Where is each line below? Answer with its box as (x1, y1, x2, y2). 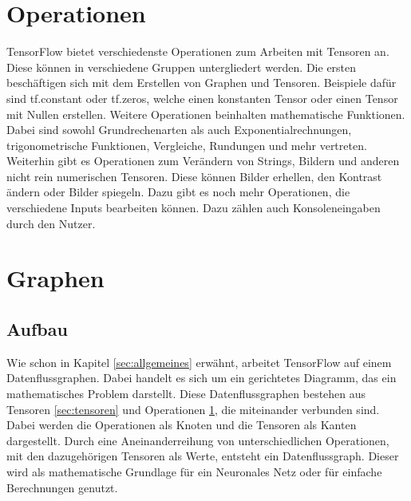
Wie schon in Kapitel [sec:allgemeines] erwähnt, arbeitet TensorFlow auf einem (6, 353, 392, 370)
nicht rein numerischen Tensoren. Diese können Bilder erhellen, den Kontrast (6, 168, 382, 184)
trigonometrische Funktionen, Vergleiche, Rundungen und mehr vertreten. (6, 136, 367, 153)
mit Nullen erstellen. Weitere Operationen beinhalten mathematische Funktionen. (6, 105, 405, 122)
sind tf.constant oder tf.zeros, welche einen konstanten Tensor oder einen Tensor (6, 89, 398, 106)
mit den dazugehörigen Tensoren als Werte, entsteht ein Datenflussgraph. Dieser (6, 448, 399, 464)
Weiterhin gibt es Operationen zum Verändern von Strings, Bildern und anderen (6, 152, 400, 169)
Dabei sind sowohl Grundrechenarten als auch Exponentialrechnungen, (6, 121, 352, 138)
